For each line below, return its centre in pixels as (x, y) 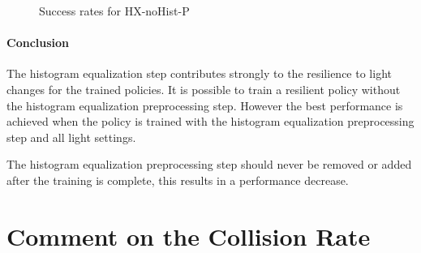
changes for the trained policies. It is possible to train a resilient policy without (204, 89)
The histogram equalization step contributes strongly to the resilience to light (199, 73)
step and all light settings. (71, 137)
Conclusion (38, 43)
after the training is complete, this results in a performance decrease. (178, 180)
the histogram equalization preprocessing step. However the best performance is (205, 105)
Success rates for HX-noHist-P (114, 11)
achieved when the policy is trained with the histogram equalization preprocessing (210, 121)
